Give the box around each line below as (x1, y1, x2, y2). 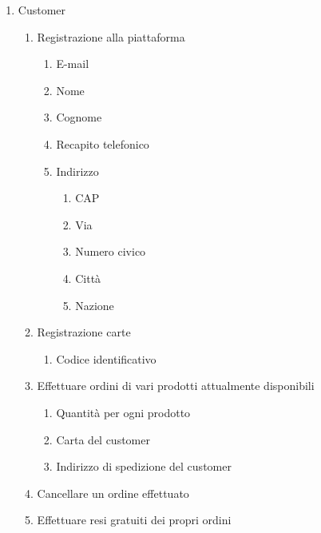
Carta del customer (56, 431, 150, 447)
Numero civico (75, 243, 146, 260)
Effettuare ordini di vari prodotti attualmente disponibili (37, 377, 315, 394)
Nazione (75, 296, 114, 313)
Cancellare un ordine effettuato (37, 484, 189, 501)
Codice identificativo (56, 350, 157, 367)
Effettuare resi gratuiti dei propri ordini (37, 511, 232, 528)
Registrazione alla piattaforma (37, 28, 185, 45)
